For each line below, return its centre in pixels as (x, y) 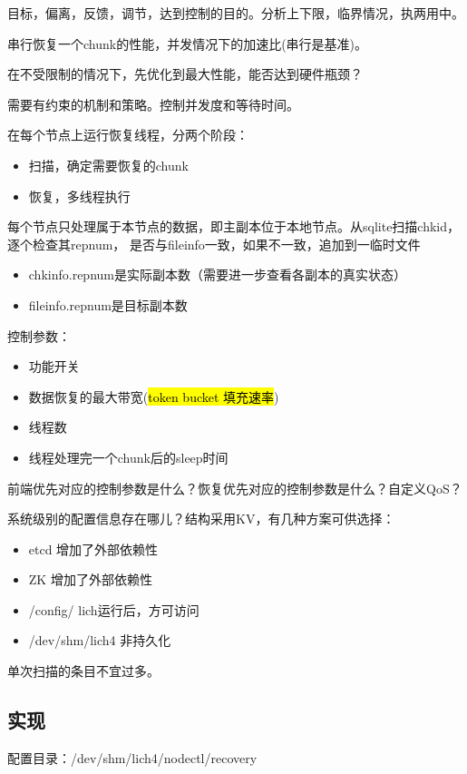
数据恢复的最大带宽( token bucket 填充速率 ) (154, 396)
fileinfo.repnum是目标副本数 (108, 304)
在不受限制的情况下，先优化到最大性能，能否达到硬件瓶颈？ (185, 74)
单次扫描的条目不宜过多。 (83, 671)
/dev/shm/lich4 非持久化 (100, 640)
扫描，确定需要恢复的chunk (108, 165)
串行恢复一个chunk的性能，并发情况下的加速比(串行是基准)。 (188, 43)
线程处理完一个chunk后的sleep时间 (128, 457)
